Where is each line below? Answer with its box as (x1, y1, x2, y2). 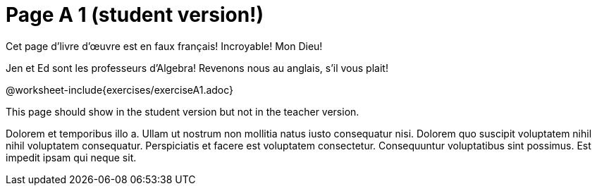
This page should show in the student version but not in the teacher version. (6, 105, 359, 118)
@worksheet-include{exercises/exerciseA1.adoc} (6, 83, 234, 96)
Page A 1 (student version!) (6, 3, 264, 27)
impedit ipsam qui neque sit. (6, 151, 137, 164)
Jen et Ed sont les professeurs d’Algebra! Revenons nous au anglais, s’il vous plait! (6, 61, 388, 74)
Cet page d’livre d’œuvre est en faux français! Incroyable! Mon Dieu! (6, 39, 323, 52)
